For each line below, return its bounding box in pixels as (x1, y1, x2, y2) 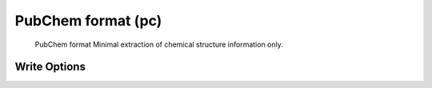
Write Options (14, 60, 86, 74)
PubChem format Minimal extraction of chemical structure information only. (34, 40, 284, 49)
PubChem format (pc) (14, 12, 162, 29)
